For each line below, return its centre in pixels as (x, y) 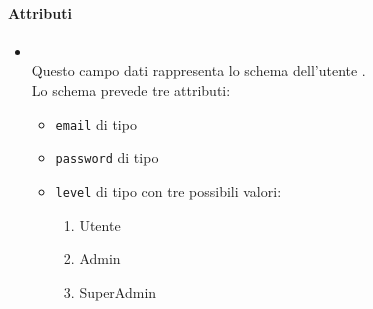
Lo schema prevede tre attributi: (131, 89)
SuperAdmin (118, 291)
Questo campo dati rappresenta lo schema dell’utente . (198, 70)
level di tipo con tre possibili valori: (168, 190)
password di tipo (107, 157)
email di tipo (96, 123)
